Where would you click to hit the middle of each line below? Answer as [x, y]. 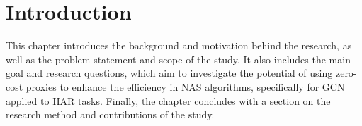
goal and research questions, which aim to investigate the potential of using [169, 73]
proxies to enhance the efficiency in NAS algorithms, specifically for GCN [185, 86]
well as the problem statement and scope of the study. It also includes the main [178, 59]
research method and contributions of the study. [110, 114]
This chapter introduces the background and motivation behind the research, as [179, 45]
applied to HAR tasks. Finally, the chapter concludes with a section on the [168, 100]
